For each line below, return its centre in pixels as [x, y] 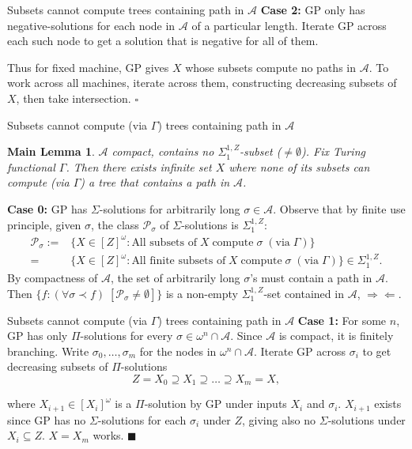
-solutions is [210, 224]
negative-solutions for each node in [91, 25]
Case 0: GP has [47, 208]
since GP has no [47, 419]
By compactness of [53, 277]
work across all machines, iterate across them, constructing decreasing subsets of [202, 83]
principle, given [44, 224]
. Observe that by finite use [339, 208]
